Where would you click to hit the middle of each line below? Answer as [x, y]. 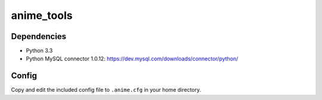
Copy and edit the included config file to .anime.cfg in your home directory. [106, 90]
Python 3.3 [39, 51]
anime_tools [42, 15]
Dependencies [39, 36]
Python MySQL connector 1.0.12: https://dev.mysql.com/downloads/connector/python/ [132, 59]
